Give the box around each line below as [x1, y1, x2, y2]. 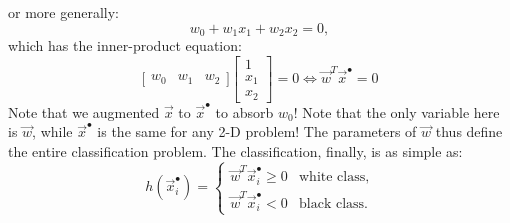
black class [299, 196, 365, 211]
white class [299, 170, 366, 185]
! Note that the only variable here [293, 101, 500, 122]
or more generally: [8, 2, 119, 22]
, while [32, 121, 73, 142]
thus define [435, 121, 503, 142]
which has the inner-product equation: [8, 35, 242, 56]
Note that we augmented [8, 101, 160, 122]
